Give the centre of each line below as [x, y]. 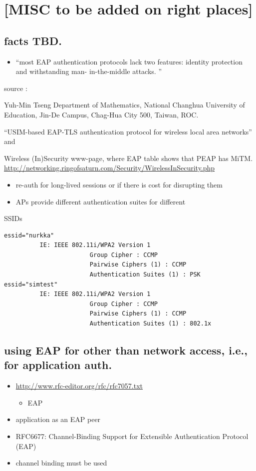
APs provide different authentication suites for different [101, 201]
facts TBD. [33, 40]
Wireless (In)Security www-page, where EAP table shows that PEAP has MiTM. [128, 158]
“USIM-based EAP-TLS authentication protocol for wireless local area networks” [128, 131]
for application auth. [58, 365]
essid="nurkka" [29, 235]
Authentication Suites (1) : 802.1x [150, 324]
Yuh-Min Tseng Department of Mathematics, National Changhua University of [125, 105]
